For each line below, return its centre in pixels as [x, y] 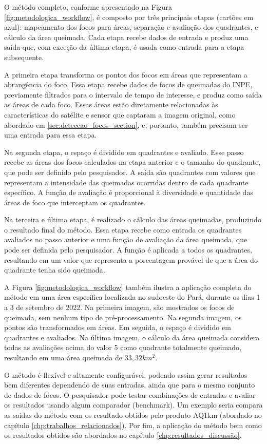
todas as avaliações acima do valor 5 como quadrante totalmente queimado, [123, 347]
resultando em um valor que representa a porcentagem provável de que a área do [131, 259]
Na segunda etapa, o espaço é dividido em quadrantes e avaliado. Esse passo [124, 152]
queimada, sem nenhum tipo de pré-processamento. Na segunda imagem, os [123, 317]
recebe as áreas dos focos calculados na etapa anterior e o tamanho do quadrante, [132, 162]
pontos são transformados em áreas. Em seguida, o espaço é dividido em [118, 327]
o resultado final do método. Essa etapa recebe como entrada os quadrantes [123, 229]
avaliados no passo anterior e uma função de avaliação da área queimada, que [126, 239]
